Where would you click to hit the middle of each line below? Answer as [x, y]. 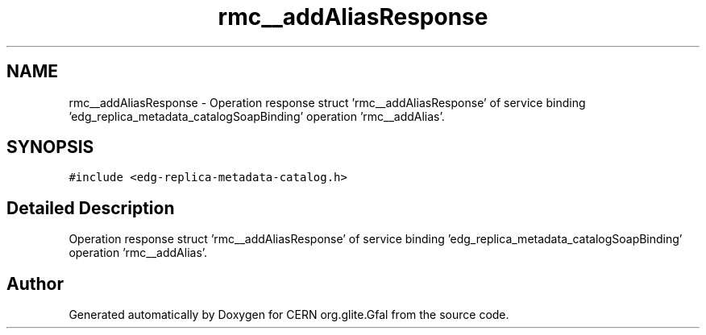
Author [35, 283]
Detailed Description [91, 208]
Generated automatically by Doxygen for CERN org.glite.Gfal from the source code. [289, 315]
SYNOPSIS [50, 147]
